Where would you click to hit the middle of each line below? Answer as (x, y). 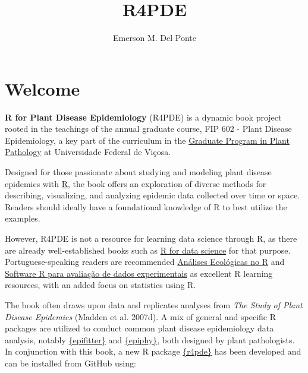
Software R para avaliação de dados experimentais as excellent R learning (139, 273)
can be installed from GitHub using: (70, 363)
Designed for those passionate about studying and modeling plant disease (138, 172)
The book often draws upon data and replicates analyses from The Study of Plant (154, 304)
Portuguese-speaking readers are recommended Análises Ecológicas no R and (145, 262)
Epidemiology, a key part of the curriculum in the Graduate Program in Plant (147, 140)
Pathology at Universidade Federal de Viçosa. (88, 152)
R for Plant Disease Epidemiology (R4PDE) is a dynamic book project (143, 117)
